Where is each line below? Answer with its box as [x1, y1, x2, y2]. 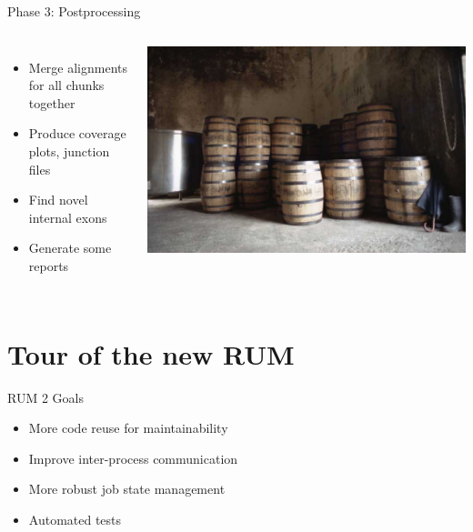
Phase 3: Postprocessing [7, 2, 141, 20]
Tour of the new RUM [7, 335, 295, 372]
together [28, 93, 75, 112]
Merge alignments [28, 57, 128, 76]
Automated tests [28, 510, 122, 529]
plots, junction [28, 141, 110, 160]
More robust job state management [28, 479, 226, 498]
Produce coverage [28, 124, 126, 143]
